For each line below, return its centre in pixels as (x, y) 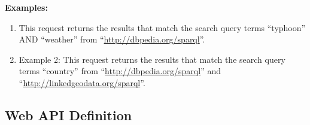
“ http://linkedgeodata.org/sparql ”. (82, 82)
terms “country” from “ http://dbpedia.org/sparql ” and (120, 71)
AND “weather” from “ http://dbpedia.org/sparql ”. (112, 39)
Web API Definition (69, 115)
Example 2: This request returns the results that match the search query (152, 59)
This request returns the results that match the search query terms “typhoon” (162, 27)
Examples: (26, 7)
